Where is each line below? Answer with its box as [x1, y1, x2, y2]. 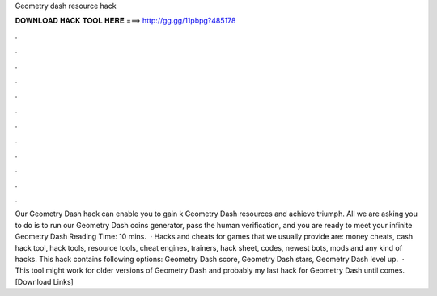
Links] [53, 277, 74, 286]
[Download [15, 277, 52, 286]
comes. [380, 265, 405, 275]
